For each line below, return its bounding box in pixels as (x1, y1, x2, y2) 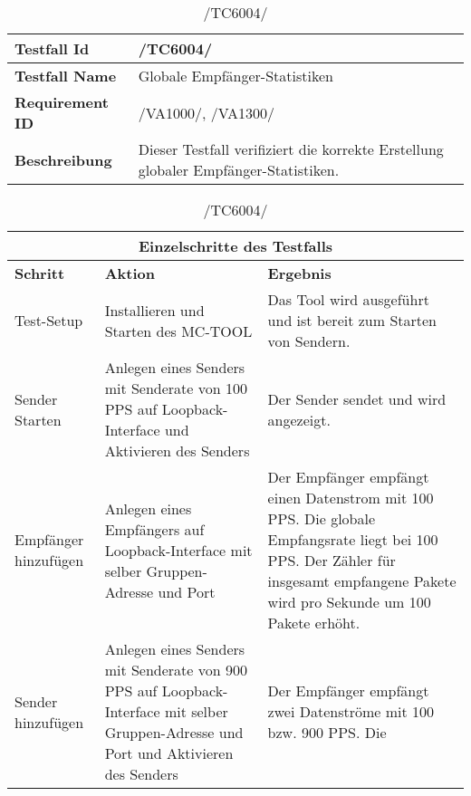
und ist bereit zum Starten (267, 310, 437, 331)
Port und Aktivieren (104, 743, 234, 763)
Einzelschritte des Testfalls (138, 235, 333, 256)
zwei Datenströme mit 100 (267, 701, 435, 722)
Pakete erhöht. (267, 612, 360, 633)
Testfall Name (14, 65, 117, 86)
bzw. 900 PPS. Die (267, 722, 387, 743)
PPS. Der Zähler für (267, 550, 396, 571)
